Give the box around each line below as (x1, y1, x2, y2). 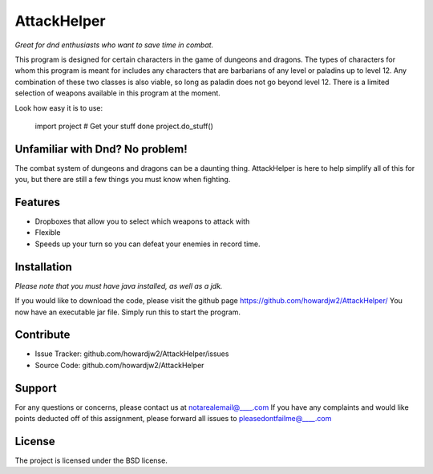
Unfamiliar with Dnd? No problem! (14, 142, 188, 156)
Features (14, 196, 60, 209)
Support (14, 381, 57, 395)
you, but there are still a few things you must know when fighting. (14, 175, 231, 184)
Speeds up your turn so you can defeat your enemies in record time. (34, 239, 261, 249)
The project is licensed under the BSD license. (14, 456, 168, 465)
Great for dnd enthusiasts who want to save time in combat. (14, 40, 214, 50)
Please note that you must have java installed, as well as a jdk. (14, 281, 223, 290)
